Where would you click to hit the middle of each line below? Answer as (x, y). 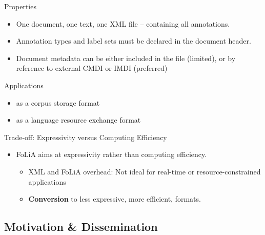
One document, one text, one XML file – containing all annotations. (123, 23)
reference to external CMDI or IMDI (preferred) (92, 68)
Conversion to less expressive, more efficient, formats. (115, 199)
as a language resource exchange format (78, 120)
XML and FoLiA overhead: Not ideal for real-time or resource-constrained (145, 171)
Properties (20, 6)
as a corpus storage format (58, 102)
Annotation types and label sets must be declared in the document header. (134, 41)
